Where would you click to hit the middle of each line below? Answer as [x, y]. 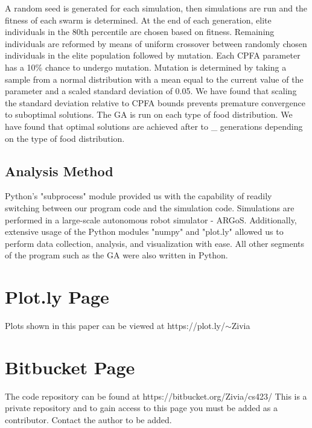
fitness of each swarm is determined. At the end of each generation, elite [138, 20]
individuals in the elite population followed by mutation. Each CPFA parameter [153, 55]
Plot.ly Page [57, 297]
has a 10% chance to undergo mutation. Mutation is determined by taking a [146, 67]
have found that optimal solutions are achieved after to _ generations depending [154, 126]
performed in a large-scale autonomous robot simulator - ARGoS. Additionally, [151, 219]
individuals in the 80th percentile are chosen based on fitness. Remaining [140, 32]
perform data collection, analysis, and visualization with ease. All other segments [155, 243]
